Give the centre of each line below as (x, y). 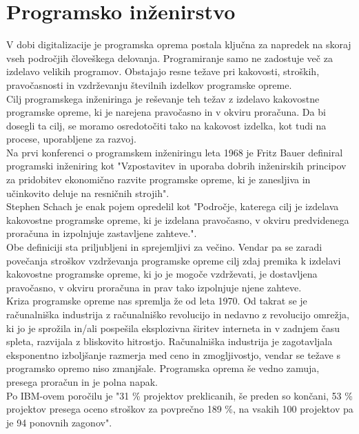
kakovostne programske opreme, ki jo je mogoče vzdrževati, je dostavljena (162, 274)
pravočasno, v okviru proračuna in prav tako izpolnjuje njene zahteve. (154, 287)
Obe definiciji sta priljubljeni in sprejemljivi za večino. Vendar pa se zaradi (164, 247)
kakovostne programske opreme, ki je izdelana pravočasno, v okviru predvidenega (178, 219)
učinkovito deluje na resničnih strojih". (88, 193)
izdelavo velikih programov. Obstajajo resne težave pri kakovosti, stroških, (163, 71)
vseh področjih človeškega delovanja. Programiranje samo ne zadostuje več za (170, 58)
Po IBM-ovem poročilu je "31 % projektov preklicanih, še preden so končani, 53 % (179, 395)
